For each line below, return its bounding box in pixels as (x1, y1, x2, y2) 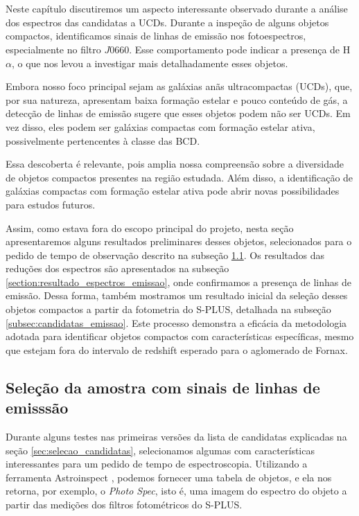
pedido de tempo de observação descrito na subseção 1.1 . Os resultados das (6, 247, 324, 262)
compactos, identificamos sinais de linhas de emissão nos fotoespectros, (6, 28, 306, 43)
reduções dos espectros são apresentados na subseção (6, 261, 229, 276)
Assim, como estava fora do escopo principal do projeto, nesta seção (6, 220, 294, 235)
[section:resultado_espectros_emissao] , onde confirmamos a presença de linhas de (6, 274, 351, 289)
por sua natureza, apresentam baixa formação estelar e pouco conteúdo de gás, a (6, 92, 348, 107)
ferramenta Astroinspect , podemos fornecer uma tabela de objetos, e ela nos (6, 470, 332, 484)
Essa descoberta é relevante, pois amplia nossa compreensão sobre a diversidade (6, 157, 344, 171)
